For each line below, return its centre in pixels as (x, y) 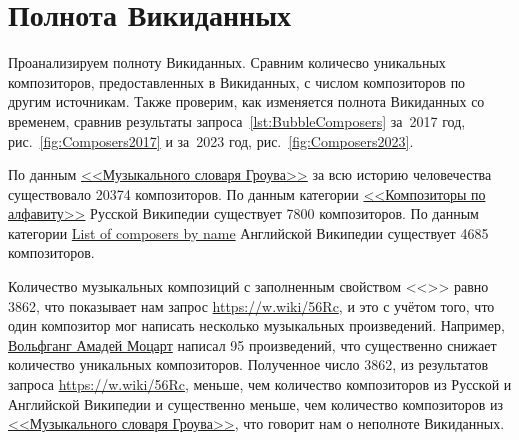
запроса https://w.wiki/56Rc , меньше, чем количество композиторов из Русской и (260, 384)
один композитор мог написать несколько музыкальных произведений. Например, (256, 325)
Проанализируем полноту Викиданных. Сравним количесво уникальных (227, 62)
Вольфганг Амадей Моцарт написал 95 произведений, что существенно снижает (252, 344)
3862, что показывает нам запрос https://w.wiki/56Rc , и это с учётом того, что (251, 305)
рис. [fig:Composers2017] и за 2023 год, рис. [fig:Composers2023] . (211, 140)
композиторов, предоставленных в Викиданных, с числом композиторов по (237, 81)
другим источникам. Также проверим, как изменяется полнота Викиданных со (246, 101)
